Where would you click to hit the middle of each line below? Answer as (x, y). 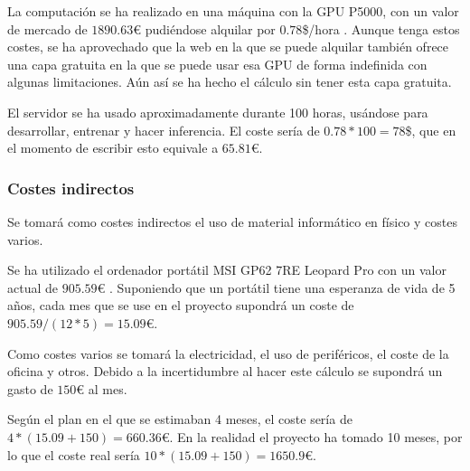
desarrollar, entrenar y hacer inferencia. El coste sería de (164, 130)
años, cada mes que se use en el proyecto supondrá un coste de (181, 305)
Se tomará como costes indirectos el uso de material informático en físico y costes (232, 221)
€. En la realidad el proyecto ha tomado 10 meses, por (312, 436)
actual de (33, 287)
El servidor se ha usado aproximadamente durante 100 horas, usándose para (218, 112)
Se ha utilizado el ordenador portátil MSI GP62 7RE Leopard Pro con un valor (227, 270)
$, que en (431, 130)
